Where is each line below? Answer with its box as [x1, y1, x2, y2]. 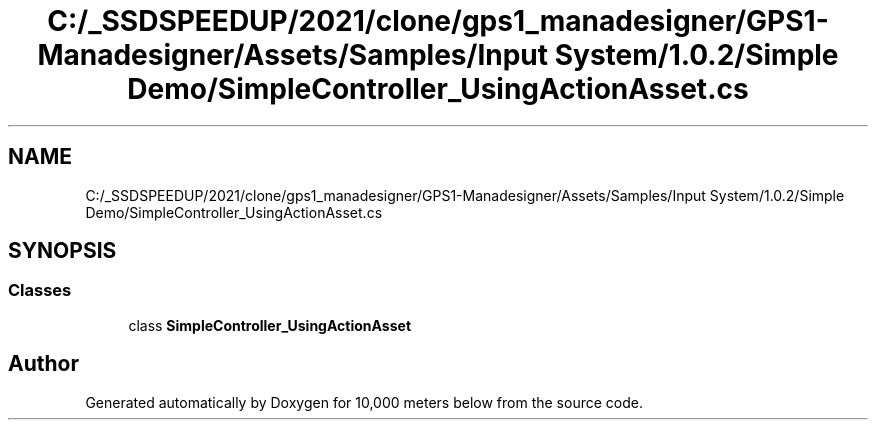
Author [8, 351, 79, 377]
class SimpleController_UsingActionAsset [128, 316, 412, 334]
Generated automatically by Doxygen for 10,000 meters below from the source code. [85, 393, 643, 411]
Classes [8, 280, 72, 301]
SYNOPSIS [8, 238, 117, 264]
